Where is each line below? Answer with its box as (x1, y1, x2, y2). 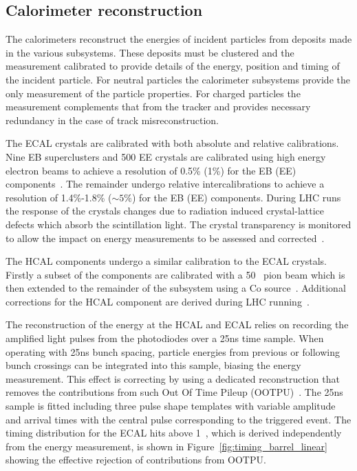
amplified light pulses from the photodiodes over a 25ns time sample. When (6, 331, 324, 345)
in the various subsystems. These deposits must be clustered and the (6, 45, 294, 59)
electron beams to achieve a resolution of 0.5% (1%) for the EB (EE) (6, 163, 296, 177)
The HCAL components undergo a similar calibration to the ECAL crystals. (6, 254, 327, 268)
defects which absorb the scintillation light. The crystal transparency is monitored (6, 217, 351, 231)
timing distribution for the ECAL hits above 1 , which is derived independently (6, 425, 342, 440)
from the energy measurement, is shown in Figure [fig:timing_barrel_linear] (6, 439, 327, 453)
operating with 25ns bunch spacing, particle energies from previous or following (6, 344, 340, 359)
